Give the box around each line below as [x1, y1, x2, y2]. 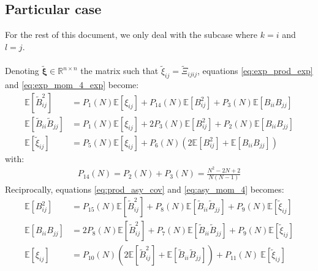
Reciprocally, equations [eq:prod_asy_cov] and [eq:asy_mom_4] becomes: [5, 182, 284, 195]
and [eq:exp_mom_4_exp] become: [5, 78, 139, 91]
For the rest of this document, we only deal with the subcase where [5, 28, 258, 41]
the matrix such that [80, 64, 159, 77]
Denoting [5, 64, 39, 77]
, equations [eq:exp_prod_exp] [197, 64, 313, 77]
